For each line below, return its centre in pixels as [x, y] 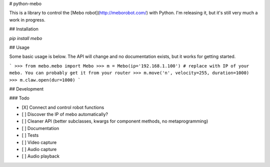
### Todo [19, 98]
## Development [26, 89]
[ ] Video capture [39, 142]
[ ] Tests [30, 135]
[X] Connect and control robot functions [63, 107]
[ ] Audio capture [39, 149]
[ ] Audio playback [41, 156]
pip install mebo [26, 38]
